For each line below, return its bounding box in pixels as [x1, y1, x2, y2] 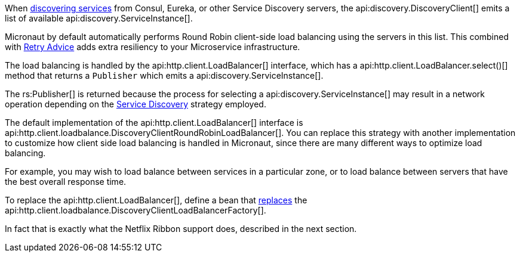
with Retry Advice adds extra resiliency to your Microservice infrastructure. [5, 42, 300, 52]
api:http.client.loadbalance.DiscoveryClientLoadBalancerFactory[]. [5, 205, 266, 215]
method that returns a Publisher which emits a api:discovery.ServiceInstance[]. [5, 70, 324, 80]
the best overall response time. [5, 177, 127, 187]
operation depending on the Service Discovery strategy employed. [5, 99, 266, 109]
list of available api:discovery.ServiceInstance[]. [5, 13, 193, 23]
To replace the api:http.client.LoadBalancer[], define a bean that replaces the [5, 195, 307, 205]
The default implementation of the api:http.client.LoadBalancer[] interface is [5, 117, 303, 128]
